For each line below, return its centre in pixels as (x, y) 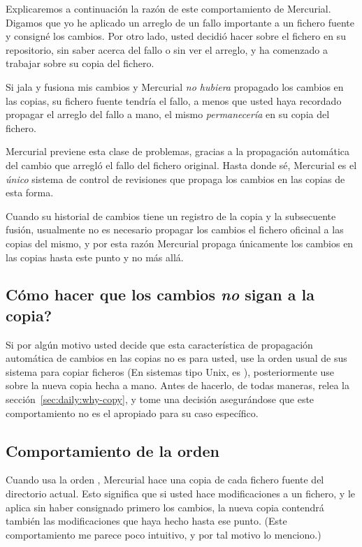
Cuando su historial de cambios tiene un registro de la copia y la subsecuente (171, 216)
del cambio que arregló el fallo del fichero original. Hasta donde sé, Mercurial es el (181, 165)
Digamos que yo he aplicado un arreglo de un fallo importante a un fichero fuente (180, 22)
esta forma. (30, 192)
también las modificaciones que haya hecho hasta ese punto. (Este (146, 521)
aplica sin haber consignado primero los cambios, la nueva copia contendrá (165, 507)
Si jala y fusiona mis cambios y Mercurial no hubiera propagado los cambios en (175, 86)
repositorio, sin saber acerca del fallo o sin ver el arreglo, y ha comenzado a (167, 49)
